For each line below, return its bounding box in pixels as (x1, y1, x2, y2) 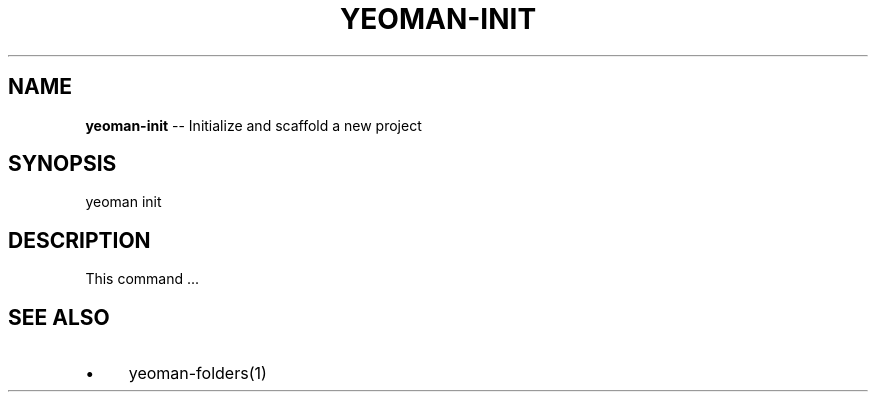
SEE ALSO (8, 304, 110, 330)
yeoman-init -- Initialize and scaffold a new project (85, 116, 422, 134)
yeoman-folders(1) (128, 363, 267, 384)
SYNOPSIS (8, 151, 117, 177)
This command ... (85, 270, 200, 288)
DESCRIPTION (8, 227, 151, 253)
